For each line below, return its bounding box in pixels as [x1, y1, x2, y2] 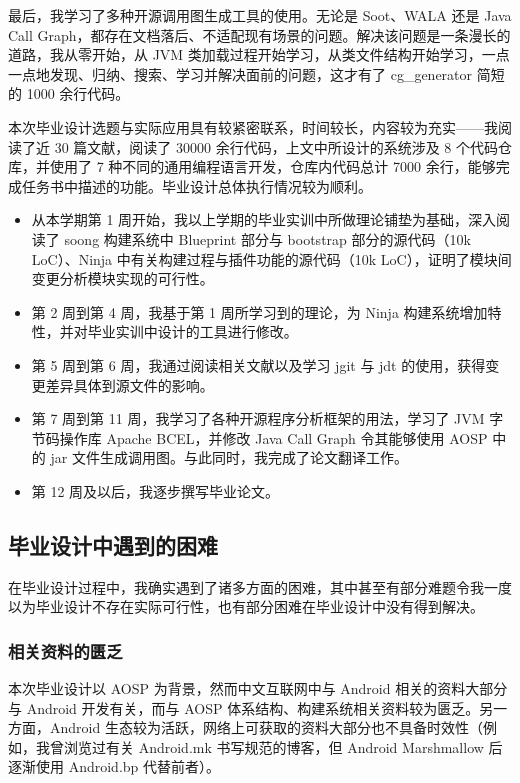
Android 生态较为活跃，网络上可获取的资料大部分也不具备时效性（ [49, 717, 483, 738]
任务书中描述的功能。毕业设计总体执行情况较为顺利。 [21, 175, 372, 196]
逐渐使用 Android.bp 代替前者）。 [8, 756, 221, 777]
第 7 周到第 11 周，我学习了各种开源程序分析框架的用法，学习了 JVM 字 [31, 408, 504, 429]
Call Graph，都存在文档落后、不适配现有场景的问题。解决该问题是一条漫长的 [8, 24, 511, 45]
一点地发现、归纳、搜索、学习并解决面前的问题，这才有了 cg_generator [8, 63, 473, 84]
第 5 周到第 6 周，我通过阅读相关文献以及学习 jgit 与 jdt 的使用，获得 [31, 354, 486, 375]
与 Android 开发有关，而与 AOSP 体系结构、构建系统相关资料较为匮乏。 [8, 697, 480, 718]
